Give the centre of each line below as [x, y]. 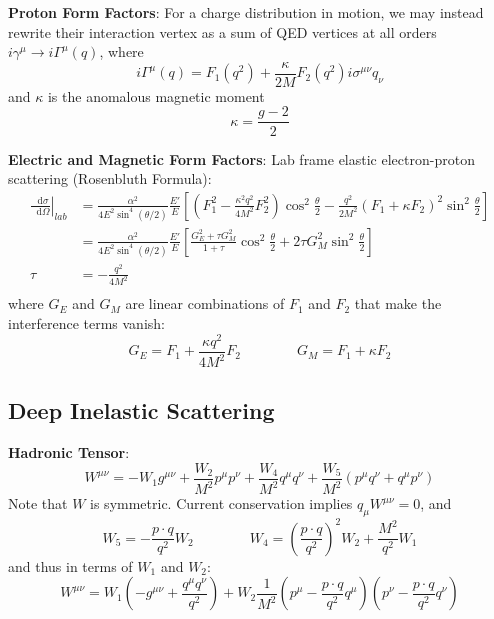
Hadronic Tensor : [69, 452]
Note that [38, 503]
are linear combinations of [205, 303]
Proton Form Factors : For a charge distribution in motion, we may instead [246, 12]
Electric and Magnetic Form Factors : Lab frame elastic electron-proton [241, 158]
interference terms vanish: [86, 323]
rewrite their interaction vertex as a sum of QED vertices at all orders [222, 31]
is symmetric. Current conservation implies [221, 503]
